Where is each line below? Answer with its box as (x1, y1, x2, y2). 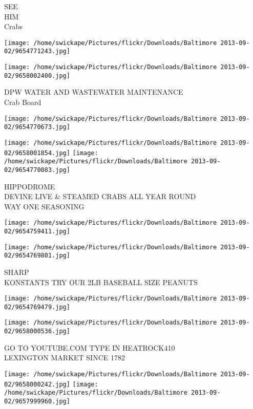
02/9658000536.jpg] (4, 328, 70, 335)
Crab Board (4, 97, 41, 107)
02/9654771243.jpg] (4, 48, 70, 55)
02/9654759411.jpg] (4, 227, 70, 235)
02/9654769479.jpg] (4, 303, 70, 311)
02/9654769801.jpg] (4, 252, 70, 260)
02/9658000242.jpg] (4, 380, 70, 388)
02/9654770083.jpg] (4, 166, 70, 174)
